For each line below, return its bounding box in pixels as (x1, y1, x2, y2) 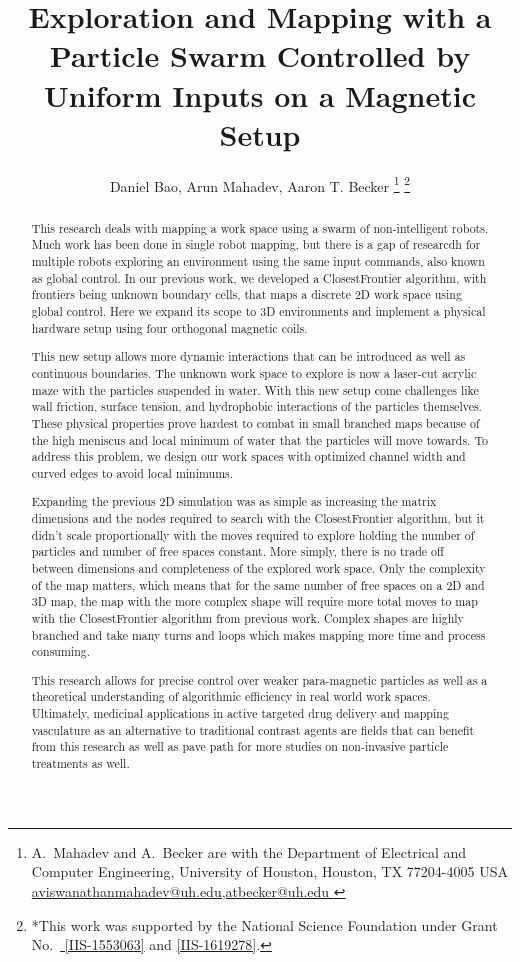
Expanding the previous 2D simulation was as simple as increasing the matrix (31, 493, 437, 510)
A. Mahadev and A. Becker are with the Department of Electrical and (31, 841, 467, 862)
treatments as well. (31, 755, 130, 772)
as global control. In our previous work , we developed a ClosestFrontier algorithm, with (31, 269, 487, 286)
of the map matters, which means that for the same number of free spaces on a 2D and (31, 576, 485, 593)
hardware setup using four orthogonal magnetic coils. (31, 319, 308, 336)
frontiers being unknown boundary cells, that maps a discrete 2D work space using (31, 286, 462, 303)
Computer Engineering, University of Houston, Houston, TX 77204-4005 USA (31, 861, 508, 882)
